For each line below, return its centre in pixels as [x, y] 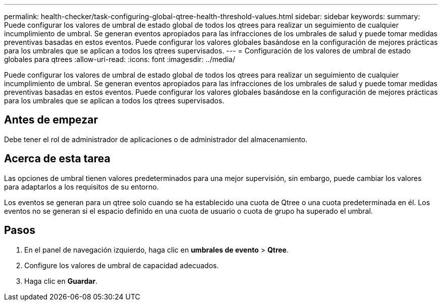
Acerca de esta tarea [57, 159]
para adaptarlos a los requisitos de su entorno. [81, 187]
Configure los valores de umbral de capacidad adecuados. [122, 265]
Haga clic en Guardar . [61, 281]
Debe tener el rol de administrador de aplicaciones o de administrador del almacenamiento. [156, 139]
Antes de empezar [51, 120]
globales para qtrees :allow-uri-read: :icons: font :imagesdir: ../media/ [120, 59]
